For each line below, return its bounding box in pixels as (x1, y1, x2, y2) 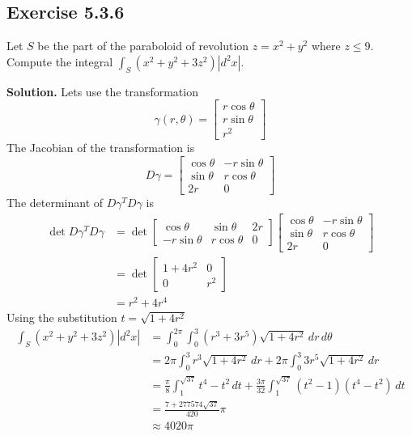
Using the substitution (6, 308, 117, 325)
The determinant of (6, 194, 104, 211)
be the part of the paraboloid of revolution (37, 37, 249, 54)
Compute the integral (6, 53, 113, 70)
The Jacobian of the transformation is (6, 139, 195, 156)
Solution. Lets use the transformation (6, 83, 198, 99)
